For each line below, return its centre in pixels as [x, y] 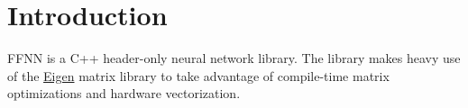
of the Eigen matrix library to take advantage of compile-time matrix [198, 75]
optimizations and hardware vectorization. [124, 93]
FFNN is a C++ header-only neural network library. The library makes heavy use [234, 58]
